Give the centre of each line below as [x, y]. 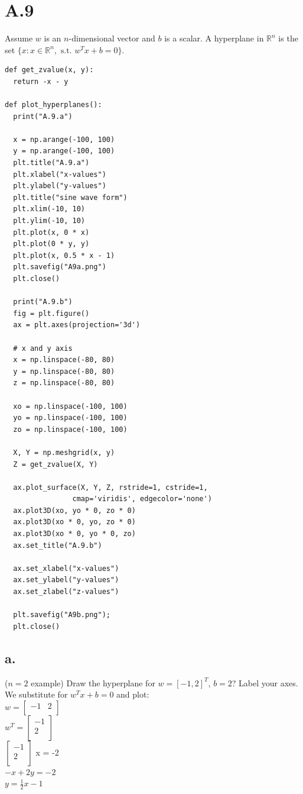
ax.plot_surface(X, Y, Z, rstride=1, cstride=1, [110, 487]
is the [288, 38]
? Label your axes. [265, 682]
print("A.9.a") [43, 116]
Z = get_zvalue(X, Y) [56, 464]
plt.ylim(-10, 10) [49, 221]
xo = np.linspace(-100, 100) [70, 406]
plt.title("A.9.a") [51, 163]
